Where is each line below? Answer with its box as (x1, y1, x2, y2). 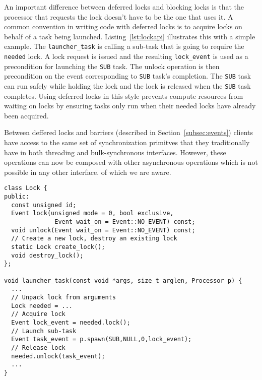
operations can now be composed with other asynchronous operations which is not (4, 157, 258, 167)
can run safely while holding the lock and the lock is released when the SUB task (4, 81, 251, 91)
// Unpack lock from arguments (11, 293, 116, 301)
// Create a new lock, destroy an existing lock (11, 235, 177, 242)
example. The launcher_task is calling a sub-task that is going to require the (4, 41, 244, 51)
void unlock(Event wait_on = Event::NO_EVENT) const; (11, 226, 195, 234)
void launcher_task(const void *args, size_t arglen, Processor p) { (4, 277, 242, 284)
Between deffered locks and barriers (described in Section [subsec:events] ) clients (4, 127, 253, 138)
